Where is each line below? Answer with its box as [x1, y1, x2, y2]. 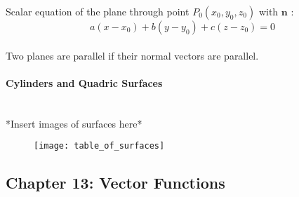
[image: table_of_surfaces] [34, 141, 165, 151]
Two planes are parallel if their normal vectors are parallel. [6, 48, 259, 62]
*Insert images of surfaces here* [6, 116, 142, 130]
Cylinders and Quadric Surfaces [6, 75, 163, 90]
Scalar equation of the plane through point [6, 4, 190, 18]
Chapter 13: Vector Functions [6, 172, 225, 193]
